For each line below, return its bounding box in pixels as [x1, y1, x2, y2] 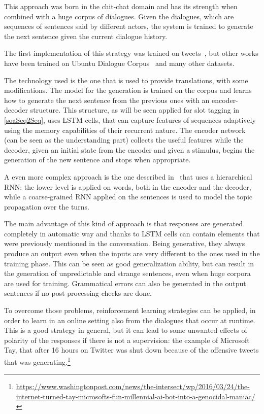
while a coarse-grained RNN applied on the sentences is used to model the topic [4, 191, 253, 202]
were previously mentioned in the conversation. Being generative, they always [4, 238, 245, 249]
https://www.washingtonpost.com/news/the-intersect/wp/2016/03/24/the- [16, 381, 250, 392]
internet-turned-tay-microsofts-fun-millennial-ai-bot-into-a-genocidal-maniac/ [16, 391, 255, 401]
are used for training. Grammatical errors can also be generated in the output [4, 278, 246, 288]
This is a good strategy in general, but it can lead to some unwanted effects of [4, 325, 247, 335]
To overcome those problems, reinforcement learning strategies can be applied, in [4, 305, 256, 316]
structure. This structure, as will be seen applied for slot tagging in [30, 105, 240, 115]
